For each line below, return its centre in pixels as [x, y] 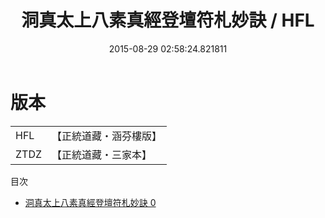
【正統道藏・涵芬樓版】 [107, 136]
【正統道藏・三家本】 [102, 154]
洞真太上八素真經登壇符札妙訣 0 [90, 202]
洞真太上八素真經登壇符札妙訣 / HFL [168, 20]
